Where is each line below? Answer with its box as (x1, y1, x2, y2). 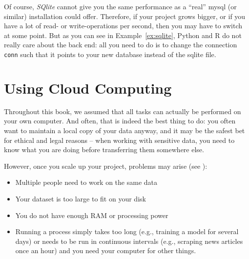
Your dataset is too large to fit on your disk (15, 193, 146, 203)
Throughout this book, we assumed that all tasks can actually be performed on (4, 106, 241, 116)
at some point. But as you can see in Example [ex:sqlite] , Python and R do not (4, 30, 242, 40)
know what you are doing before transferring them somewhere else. (4, 144, 204, 155)
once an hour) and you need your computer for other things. (15, 245, 196, 256)
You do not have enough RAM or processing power (15, 210, 168, 220)
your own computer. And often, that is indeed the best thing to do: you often (4, 116, 236, 126)
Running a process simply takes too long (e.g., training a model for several (15, 226, 239, 237)
